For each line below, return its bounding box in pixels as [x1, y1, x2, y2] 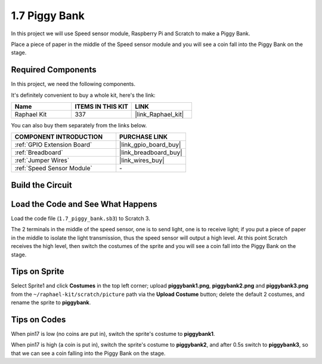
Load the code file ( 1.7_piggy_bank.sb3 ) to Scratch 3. [11, 215, 150, 222]
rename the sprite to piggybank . [11, 299, 91, 306]
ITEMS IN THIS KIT [75, 102, 128, 111]
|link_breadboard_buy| [119, 148, 182, 157]
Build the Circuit [11, 180, 72, 190]
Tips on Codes [11, 314, 66, 325]
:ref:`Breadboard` [14, 148, 63, 157]
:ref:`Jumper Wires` [14, 156, 70, 164]
